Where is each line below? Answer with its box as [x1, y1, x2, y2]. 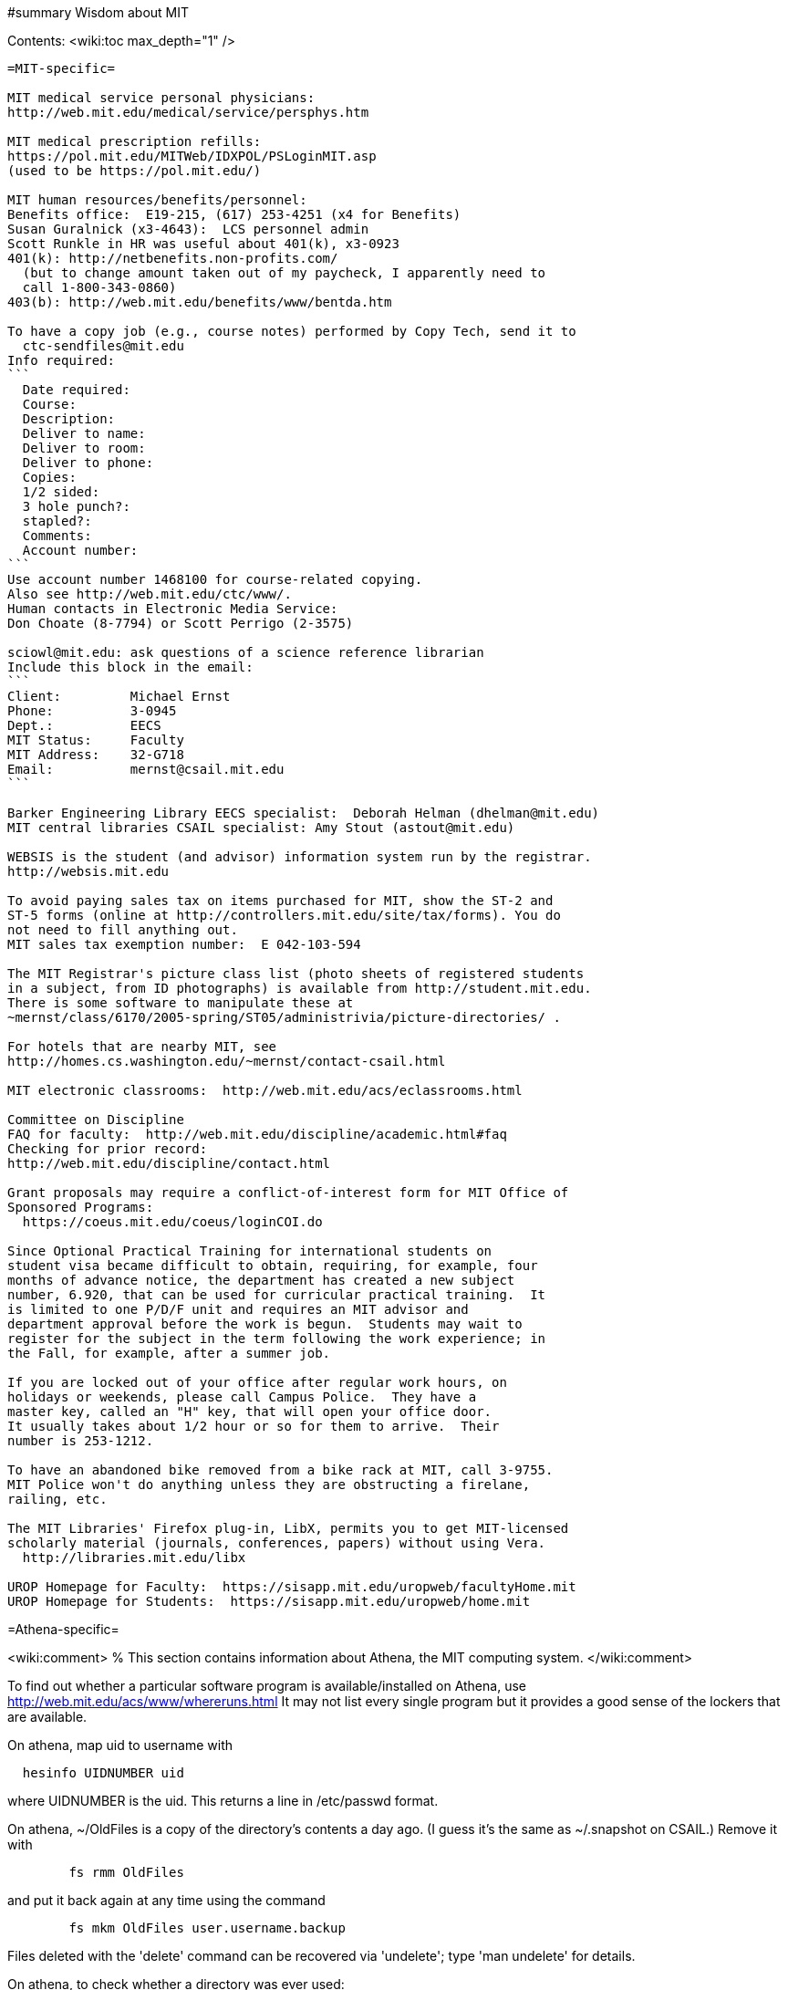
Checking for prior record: [7, 1141, 208, 1156]
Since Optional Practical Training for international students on [7, 1244, 493, 1258]
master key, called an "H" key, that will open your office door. [7, 1404, 493, 1419]
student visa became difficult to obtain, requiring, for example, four [7, 1258, 538, 1273]
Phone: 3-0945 [7, 703, 177, 718]
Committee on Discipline [7, 1112, 184, 1127]
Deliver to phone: [22, 455, 154, 470]
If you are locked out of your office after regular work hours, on [7, 1375, 507, 1390]
